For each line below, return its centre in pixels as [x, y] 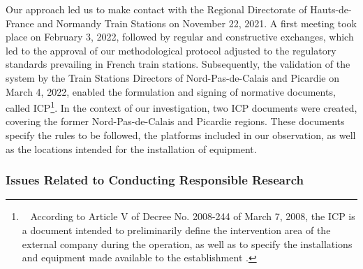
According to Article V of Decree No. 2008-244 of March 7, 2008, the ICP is [193, 216]
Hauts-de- [331, 9]
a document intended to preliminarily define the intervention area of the [176, 230]
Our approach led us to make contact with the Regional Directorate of [156, 9]
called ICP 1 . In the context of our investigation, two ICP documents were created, [181, 107]
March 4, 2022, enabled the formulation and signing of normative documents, [171, 91]
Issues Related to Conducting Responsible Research [155, 180]
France [20, 23]
